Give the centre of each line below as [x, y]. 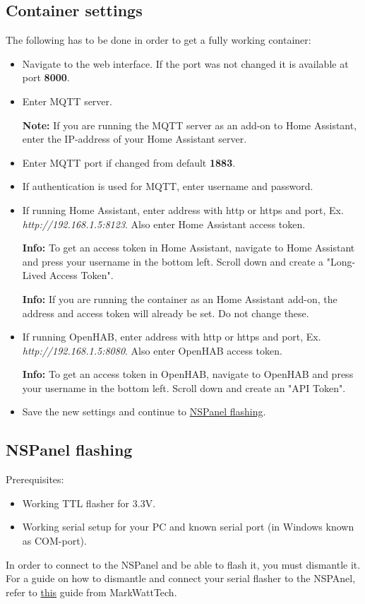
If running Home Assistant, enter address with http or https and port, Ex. [183, 209]
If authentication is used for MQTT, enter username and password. [168, 186]
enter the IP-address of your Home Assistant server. [134, 139]
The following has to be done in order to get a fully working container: [158, 40]
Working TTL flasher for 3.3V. [89, 503]
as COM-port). [54, 541]
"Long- [341, 261]
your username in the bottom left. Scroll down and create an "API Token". [184, 387]
